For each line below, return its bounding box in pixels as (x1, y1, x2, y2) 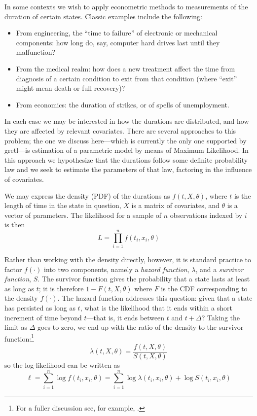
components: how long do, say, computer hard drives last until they (16, 37, 220, 47)
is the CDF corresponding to (161, 283, 248, 293)
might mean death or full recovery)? (16, 83, 125, 93)
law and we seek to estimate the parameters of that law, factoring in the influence (4, 164, 252, 174)
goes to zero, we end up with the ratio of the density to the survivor (37, 322, 244, 332)
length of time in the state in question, (4, 200, 121, 210)
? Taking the (201, 312, 240, 322)
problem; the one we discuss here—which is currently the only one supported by (4, 135, 247, 145)
